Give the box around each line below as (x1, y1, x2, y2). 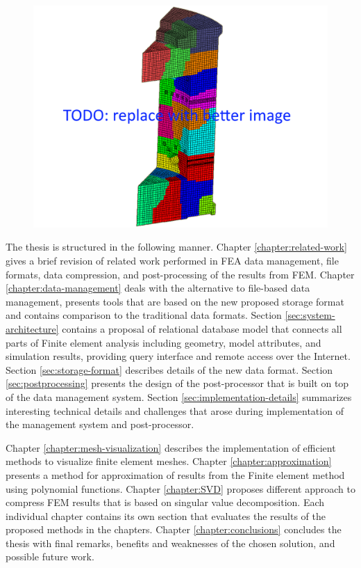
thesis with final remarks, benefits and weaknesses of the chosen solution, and (6, 535, 335, 550)
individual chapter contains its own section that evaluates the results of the (6, 508, 326, 523)
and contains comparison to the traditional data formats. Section (6, 308, 282, 322)
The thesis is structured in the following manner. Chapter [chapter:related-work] (6, 239, 347, 254)
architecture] (6, 321, 59, 336)
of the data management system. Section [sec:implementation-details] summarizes (6, 389, 352, 404)
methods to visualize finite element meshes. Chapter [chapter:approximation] (6, 454, 332, 468)
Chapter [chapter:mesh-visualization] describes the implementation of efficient (6, 440, 336, 455)
